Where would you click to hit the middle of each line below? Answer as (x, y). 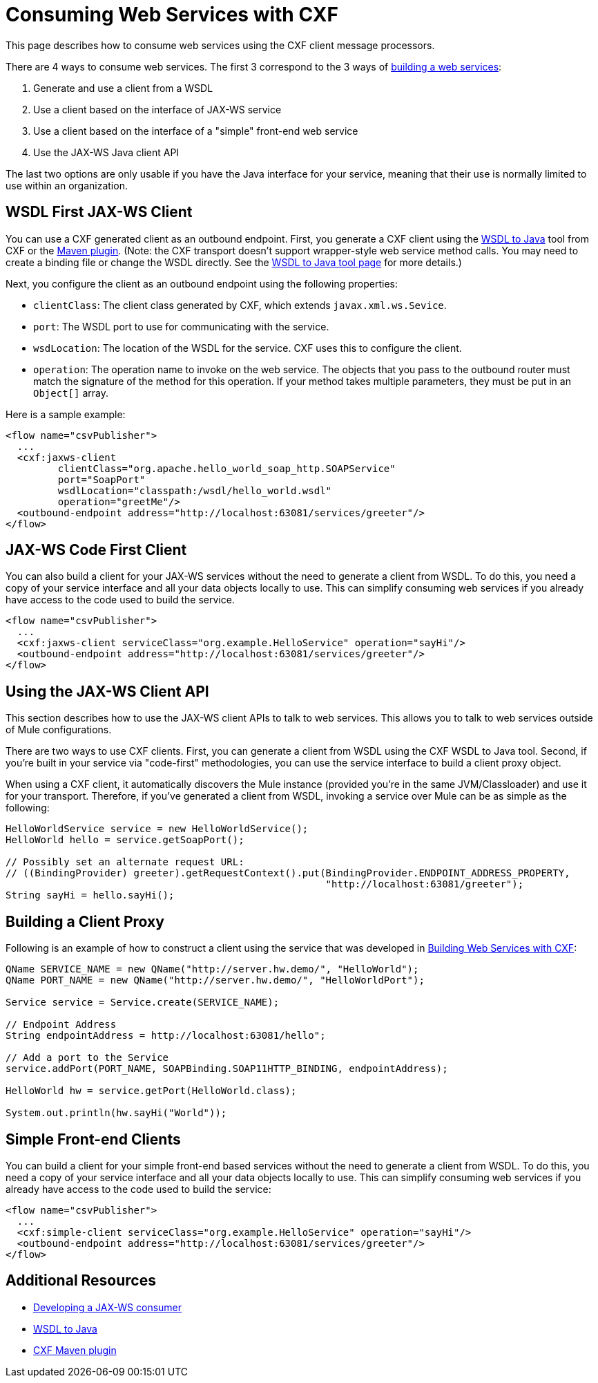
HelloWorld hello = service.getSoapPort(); (125, 840)
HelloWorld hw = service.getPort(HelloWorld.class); (151, 1091)
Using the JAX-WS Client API (107, 691)
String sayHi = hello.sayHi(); (90, 895)
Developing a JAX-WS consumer (108, 1307)
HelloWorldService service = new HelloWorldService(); (157, 829)
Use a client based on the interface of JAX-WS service (157, 109)
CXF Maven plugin (75, 1350)
